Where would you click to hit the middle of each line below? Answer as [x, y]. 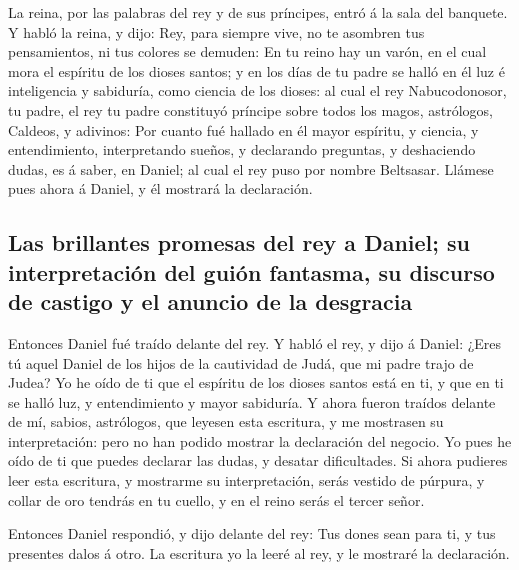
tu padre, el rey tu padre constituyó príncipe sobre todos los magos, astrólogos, [250, 109]
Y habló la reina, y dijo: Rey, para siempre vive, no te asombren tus [216, 31]
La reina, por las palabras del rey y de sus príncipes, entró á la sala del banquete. [258, 12]
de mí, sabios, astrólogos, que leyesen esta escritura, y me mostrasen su [226, 421]
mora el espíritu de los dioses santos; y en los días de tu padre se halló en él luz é [256, 70]
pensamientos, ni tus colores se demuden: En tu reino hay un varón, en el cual [247, 51]
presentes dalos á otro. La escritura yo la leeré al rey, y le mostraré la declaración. [259, 552]
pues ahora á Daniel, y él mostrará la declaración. [160, 188]
